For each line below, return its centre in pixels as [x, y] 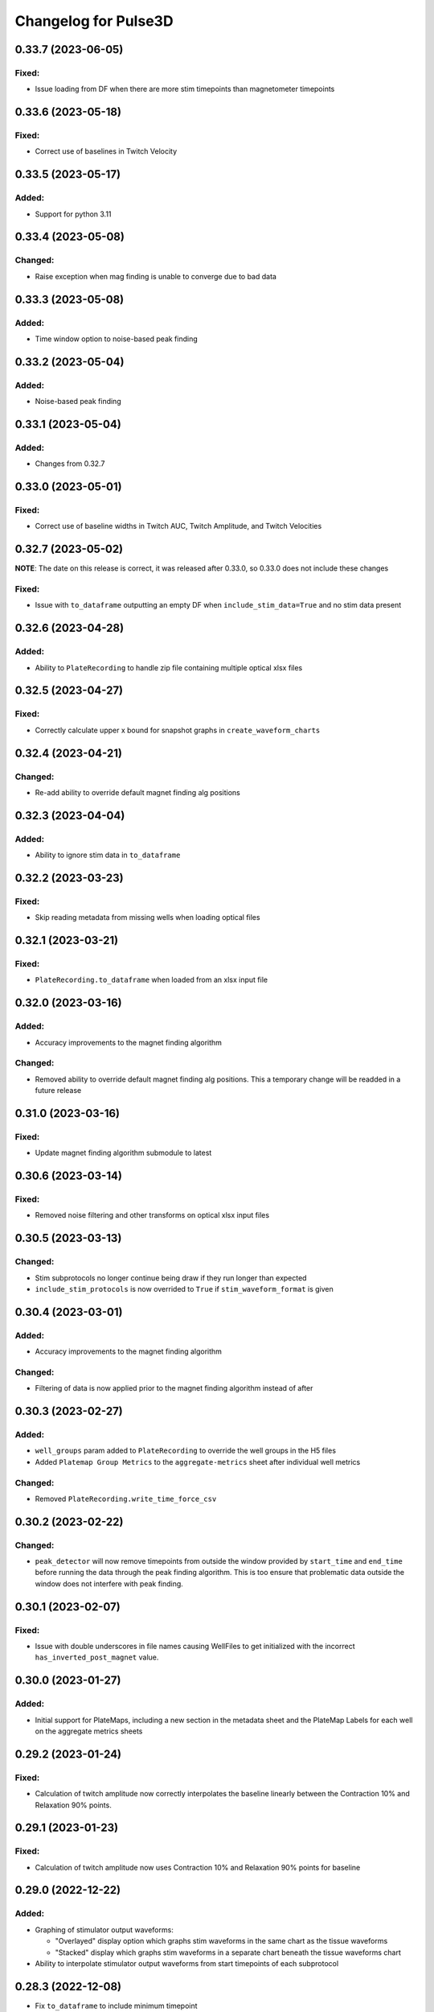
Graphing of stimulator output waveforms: [104, 1930]
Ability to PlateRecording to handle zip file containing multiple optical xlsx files [169, 667]
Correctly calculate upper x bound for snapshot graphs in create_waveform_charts [178, 730]
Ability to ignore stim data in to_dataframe [108, 855]
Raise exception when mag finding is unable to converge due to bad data [156, 276]
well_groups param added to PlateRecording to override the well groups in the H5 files [186, 1451]
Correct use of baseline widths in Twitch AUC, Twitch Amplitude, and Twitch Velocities [178, 526]
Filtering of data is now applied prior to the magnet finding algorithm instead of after [174, 1388]
